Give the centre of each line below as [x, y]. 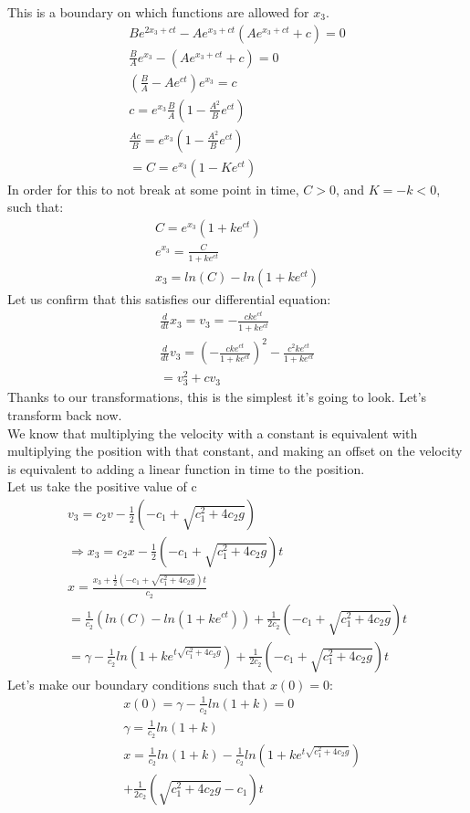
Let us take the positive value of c [102, 486]
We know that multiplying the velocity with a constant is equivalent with [213, 433]
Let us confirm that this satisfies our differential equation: [169, 298]
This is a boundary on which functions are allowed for [158, 12]
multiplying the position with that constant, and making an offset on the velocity [235, 451]
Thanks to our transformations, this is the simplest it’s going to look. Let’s [217, 397]
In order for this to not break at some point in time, [153, 189]
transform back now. [65, 414]
